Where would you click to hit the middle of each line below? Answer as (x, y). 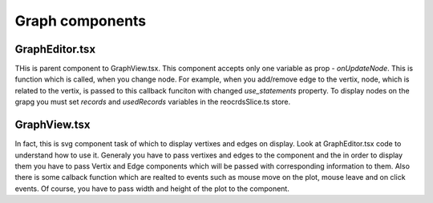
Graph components (81, 21)
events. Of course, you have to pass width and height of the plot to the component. (152, 189)
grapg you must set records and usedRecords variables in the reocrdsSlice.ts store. (153, 102)
